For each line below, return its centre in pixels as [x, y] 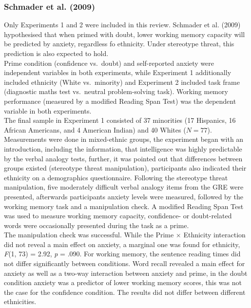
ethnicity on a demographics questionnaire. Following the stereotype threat [116, 177]
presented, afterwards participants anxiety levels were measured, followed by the [124, 196]
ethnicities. [20, 301]
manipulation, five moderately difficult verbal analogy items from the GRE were [124, 187]
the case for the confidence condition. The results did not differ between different [125, 292]
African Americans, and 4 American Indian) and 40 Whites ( [95, 129]
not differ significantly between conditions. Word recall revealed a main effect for [125, 263]
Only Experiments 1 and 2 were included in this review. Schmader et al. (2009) [122, 25]
